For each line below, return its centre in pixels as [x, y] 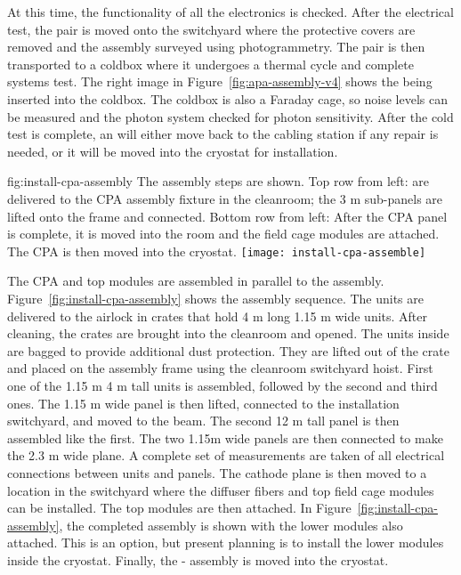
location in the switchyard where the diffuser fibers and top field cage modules [221, 490]
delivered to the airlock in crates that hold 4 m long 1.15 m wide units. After [218, 316]
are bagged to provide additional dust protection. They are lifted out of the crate [228, 350]
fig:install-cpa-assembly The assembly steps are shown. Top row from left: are [218, 181]
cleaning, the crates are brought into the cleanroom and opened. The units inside [228, 333]
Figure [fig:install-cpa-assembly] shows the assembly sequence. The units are [215, 298]
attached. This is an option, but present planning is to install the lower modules [226, 543]
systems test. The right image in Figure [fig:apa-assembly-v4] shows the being [220, 81]
